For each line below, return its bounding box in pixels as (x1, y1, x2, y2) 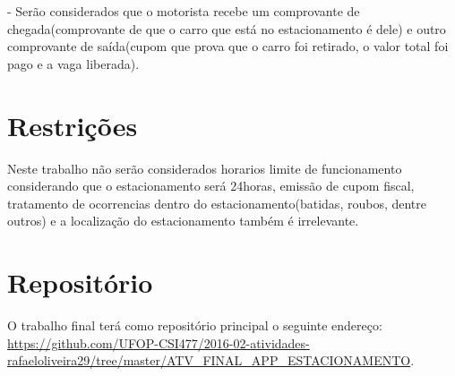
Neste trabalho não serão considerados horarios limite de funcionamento (7, 158, 402, 177)
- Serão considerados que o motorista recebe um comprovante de (7, 2, 360, 20)
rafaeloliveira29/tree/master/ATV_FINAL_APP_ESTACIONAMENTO (7, 351, 411, 370)
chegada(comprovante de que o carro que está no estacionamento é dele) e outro (7, 19, 446, 38)
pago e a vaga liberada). (7, 54, 140, 73)
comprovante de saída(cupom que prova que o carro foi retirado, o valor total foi (7, 37, 449, 56)
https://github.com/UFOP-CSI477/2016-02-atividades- (7, 333, 310, 352)
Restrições (7, 107, 138, 143)
